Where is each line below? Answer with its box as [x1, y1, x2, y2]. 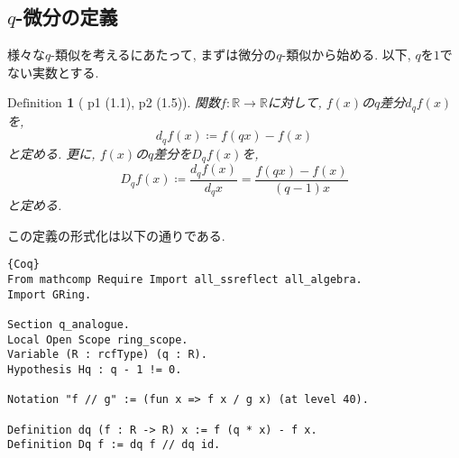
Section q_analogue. [7, 318, 131, 332]
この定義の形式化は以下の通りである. [7, 225, 225, 244]
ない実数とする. [7, 62, 99, 81]
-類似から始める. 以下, [281, 45, 411, 64]
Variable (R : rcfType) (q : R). [7, 348, 207, 362]
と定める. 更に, [7, 143, 96, 162]
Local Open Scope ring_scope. [7, 333, 188, 346]
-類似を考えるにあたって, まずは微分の [50, 45, 277, 64]
